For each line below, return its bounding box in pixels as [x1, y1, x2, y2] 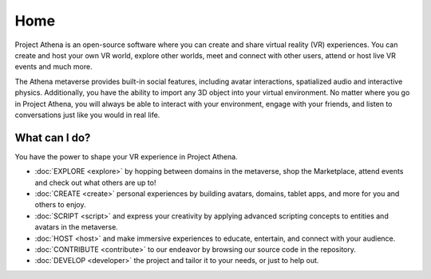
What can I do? [14, 131, 91, 144]
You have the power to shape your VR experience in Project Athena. [14, 151, 239, 161]
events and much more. [14, 62, 93, 72]
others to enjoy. [34, 200, 87, 210]
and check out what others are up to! [34, 178, 156, 187]
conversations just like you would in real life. [14, 110, 160, 120]
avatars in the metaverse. [34, 222, 119, 232]
